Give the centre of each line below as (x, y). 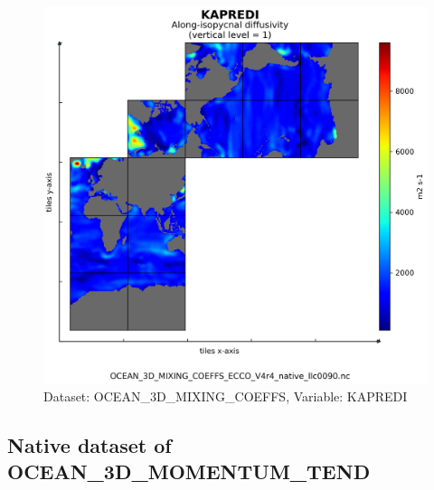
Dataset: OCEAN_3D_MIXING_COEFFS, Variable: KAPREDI (226, 396)
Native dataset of (90, 444)
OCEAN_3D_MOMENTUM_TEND (189, 471)
